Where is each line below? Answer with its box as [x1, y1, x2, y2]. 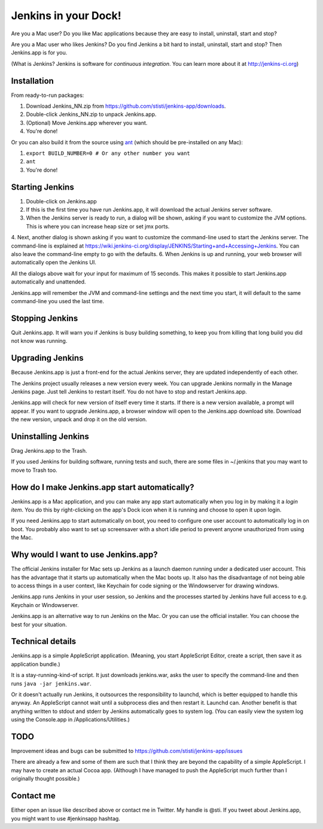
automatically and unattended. [11, 278, 86, 285]
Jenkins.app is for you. [11, 49, 68, 56]
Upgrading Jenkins [11, 353, 84, 363]
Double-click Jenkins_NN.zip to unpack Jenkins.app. [26, 111, 157, 118]
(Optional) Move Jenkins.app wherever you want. [26, 119, 148, 126]
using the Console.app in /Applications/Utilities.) [11, 716, 130, 723]
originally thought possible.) [11, 775, 80, 782]
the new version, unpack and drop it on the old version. [11, 416, 148, 423]
